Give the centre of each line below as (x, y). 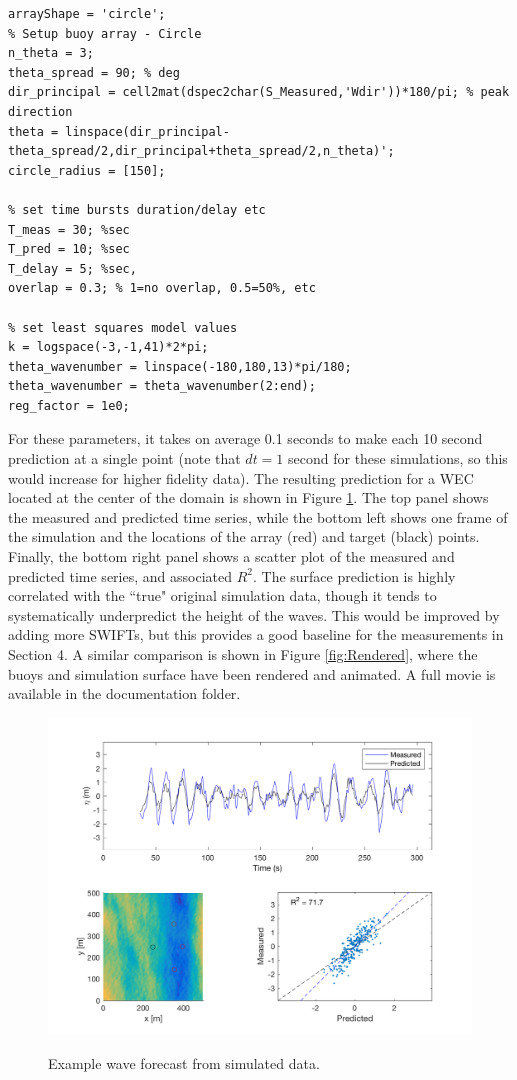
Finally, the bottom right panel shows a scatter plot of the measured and (231, 556)
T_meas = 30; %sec (69, 229)
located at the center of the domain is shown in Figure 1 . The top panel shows (248, 497)
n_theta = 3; (51, 53)
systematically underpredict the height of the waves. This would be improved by (254, 614)
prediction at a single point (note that (124, 458)
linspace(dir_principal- (147, 131)
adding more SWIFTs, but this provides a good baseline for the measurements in (256, 634)
